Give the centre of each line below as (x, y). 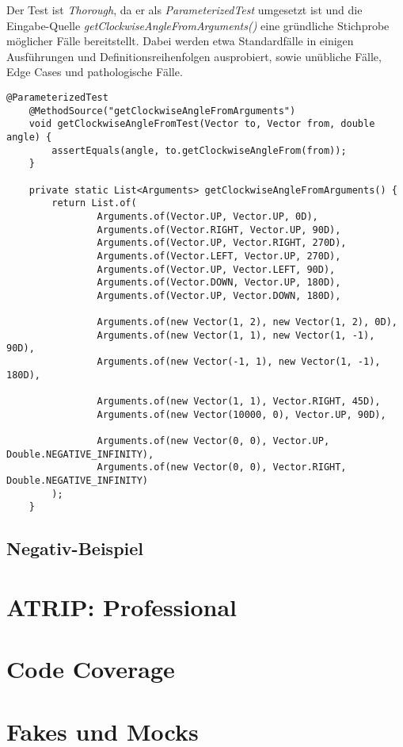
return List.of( (94, 203)
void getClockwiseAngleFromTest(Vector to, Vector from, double (202, 124)
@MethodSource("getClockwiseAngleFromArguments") (162, 111)
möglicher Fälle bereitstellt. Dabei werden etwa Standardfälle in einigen (180, 41)
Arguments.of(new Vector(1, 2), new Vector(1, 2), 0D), (247, 322)
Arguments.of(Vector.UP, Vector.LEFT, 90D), (216, 269)
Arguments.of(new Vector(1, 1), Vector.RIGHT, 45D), (239, 402)
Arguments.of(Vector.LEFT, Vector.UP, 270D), (219, 256)
